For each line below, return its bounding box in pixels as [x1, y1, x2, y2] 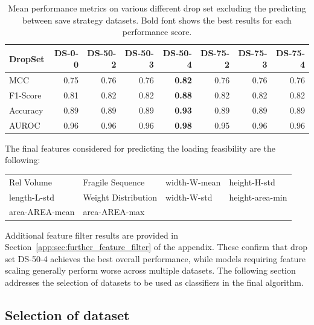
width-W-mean [165, 175, 221, 188]
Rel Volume [9, 175, 52, 188]
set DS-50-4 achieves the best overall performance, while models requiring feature [5, 252, 306, 265]
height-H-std [229, 175, 275, 188]
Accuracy [9, 103, 43, 116]
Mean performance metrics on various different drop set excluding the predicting [8, 2, 306, 14]
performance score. [122, 25, 192, 38]
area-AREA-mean [9, 205, 75, 218]
